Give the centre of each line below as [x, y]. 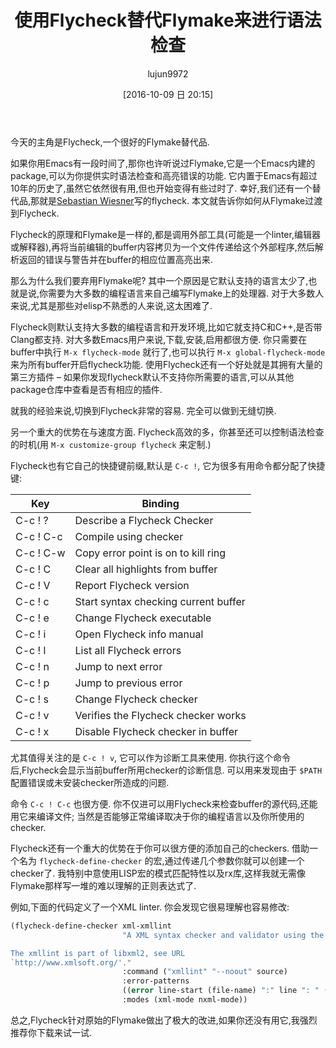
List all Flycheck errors [128, 650]
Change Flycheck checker [136, 699]
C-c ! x [32, 731]
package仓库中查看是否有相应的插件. [86, 389]
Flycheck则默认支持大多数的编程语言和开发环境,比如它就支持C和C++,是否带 [166, 327]
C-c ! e [32, 618]
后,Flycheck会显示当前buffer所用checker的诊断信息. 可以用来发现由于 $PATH [166, 770]
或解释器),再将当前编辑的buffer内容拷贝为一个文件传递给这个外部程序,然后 [162, 247]
